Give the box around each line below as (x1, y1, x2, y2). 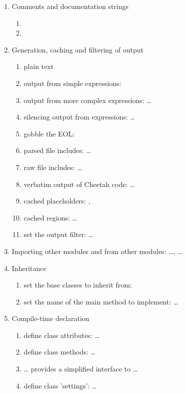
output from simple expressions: (23, 77, 121, 88)
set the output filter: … (23, 229, 93, 239)
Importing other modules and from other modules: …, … (11, 245, 182, 256)
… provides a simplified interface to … (23, 363, 138, 374)
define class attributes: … (23, 329, 99, 340)
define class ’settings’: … (23, 380, 97, 390)
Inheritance (11, 262, 46, 273)
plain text (23, 61, 54, 71)
